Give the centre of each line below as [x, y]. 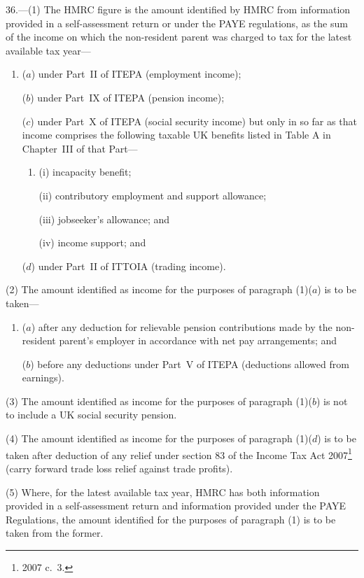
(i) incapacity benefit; [85, 172]
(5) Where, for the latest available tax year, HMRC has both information [163, 492]
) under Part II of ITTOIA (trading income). [128, 266]
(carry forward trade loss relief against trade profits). [119, 468]
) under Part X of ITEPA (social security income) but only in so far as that [194, 121]
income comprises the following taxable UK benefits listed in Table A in [176, 135]
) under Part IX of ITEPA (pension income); [127, 97]
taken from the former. [55, 533]
